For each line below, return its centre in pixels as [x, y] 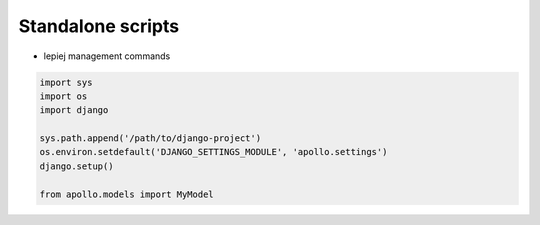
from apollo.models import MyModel [126, 194]
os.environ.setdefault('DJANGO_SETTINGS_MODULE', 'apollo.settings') [213, 152]
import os [63, 96]
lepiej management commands [107, 56]
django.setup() [76, 166]
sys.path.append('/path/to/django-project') [150, 138]
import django [74, 110]
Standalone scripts [99, 26]
